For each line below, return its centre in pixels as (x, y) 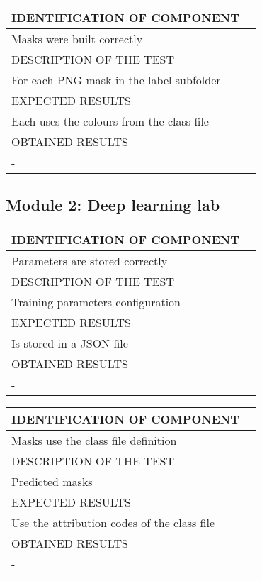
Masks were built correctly (77, 39)
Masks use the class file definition (94, 441)
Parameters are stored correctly (90, 261)
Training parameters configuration (96, 302)
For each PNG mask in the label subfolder (116, 80)
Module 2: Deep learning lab (113, 205)
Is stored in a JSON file (70, 343)
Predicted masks (52, 482)
